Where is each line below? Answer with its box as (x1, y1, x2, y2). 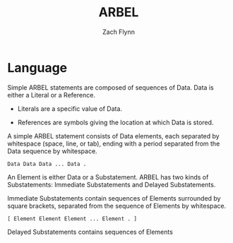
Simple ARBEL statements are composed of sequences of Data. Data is (7, 83, 214, 92)
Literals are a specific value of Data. (17, 104, 122, 113)
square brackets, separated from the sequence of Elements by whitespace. (7, 201, 227, 210)
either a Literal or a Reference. (7, 90, 95, 99)
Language (7, 59, 68, 76)
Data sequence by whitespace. (7, 146, 97, 155)
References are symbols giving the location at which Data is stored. (17, 118, 214, 126)
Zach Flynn (102, 28, 136, 36)
